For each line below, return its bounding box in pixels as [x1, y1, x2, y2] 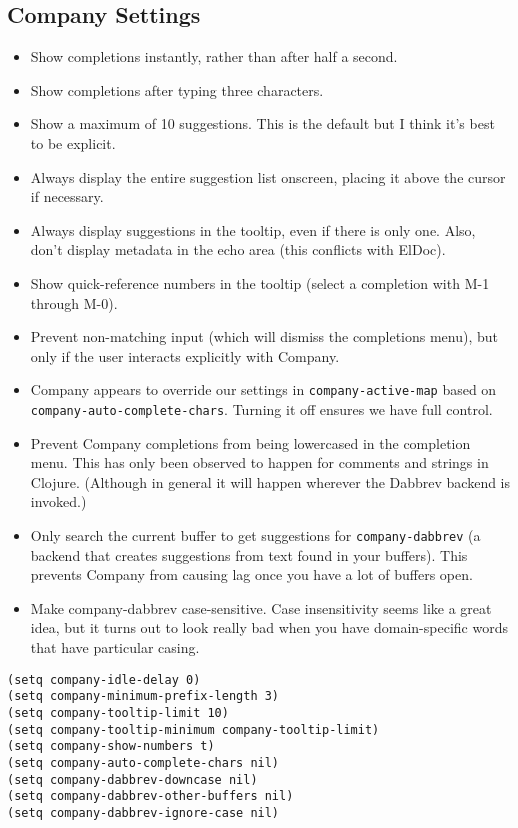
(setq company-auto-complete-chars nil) [7, 755, 280, 770]
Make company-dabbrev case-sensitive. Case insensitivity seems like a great [30, 597, 492, 618]
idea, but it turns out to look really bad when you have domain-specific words [30, 617, 508, 638]
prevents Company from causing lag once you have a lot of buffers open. [30, 564, 473, 585]
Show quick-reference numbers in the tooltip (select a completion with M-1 [30, 272, 490, 293]
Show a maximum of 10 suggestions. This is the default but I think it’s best [30, 113, 495, 134]
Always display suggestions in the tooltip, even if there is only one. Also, [30, 219, 476, 240]
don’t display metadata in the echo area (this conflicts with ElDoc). [30, 239, 446, 260]
